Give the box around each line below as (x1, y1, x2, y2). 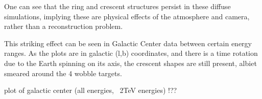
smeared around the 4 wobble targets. (4, 68, 122, 78)
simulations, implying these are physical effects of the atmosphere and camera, (4, 11, 250, 21)
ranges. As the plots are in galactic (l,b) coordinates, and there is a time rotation (4, 48, 258, 58)
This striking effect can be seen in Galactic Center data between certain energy (4, 38, 252, 48)
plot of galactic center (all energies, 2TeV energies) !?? (4, 85, 177, 95)
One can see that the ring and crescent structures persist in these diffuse (4, 1, 231, 11)
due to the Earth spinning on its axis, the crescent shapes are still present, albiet (4, 57, 257, 68)
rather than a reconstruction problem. (4, 21, 123, 31)
